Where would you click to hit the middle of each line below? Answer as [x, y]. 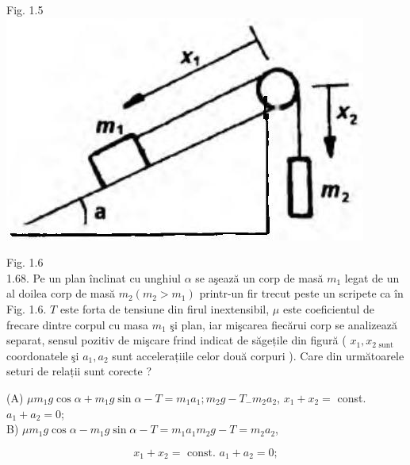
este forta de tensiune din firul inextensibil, [165, 308]
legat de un [372, 277]
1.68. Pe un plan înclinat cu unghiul [94, 277]
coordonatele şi [43, 355]
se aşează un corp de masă [259, 277]
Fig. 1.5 [25, 10]
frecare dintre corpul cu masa [78, 324]
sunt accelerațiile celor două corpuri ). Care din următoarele [258, 355]
